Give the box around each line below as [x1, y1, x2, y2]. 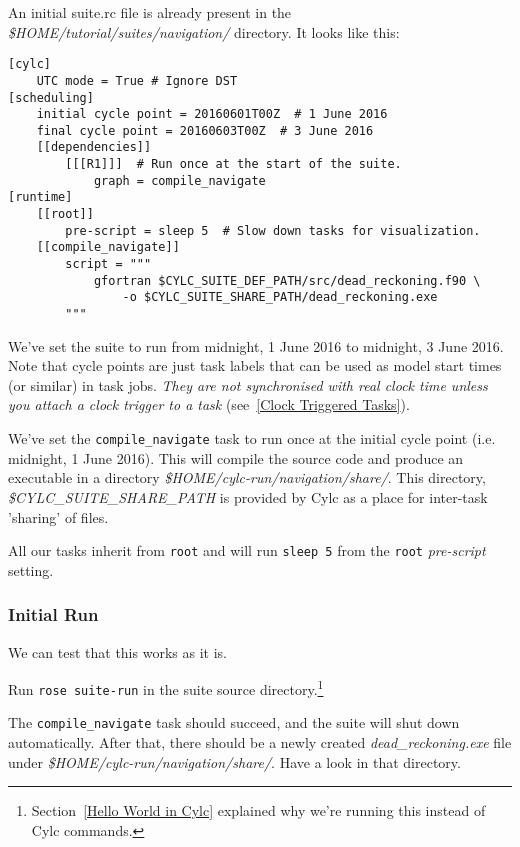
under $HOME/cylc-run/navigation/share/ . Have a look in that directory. [8, 751, 461, 772]
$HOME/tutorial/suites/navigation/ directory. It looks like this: [8, 21, 400, 42]
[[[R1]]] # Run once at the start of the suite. [65, 157, 402, 172]
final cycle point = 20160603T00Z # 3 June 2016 [36, 123, 374, 138]
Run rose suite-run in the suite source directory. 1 [8, 676, 324, 699]
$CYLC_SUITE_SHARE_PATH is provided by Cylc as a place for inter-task [8, 486, 488, 507]
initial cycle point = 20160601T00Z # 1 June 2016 [36, 107, 388, 122]
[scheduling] [8, 90, 94, 105]
